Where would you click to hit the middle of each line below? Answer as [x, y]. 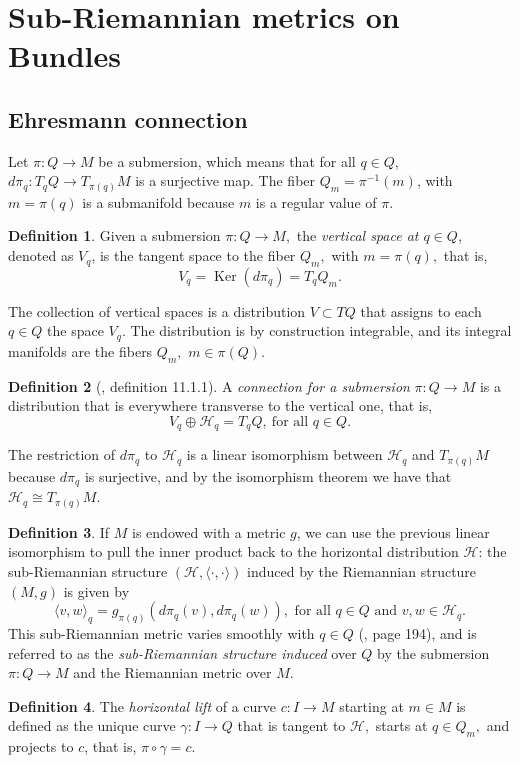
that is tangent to [291, 725]
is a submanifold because [158, 201]
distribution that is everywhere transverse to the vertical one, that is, [220, 405]
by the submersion [433, 652]
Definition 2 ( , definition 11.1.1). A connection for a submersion [209, 385]
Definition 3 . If [59, 531]
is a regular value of [316, 201]
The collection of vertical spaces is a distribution [157, 310]
